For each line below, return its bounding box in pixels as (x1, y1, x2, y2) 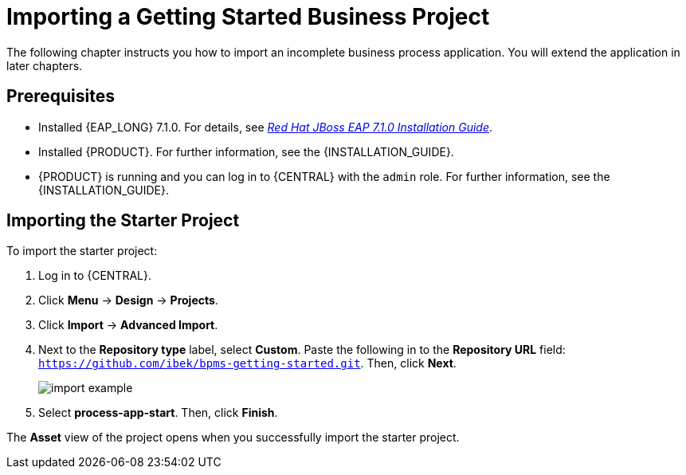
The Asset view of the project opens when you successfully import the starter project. (6, 430, 460, 445)
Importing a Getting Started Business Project (6, 3, 490, 30)
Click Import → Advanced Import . (38, 318, 218, 332)
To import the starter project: (6, 244, 158, 258)
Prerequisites (6, 86, 115, 107)
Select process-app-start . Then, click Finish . (38, 406, 278, 420)
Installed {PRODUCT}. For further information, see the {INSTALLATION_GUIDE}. (38, 144, 454, 159)
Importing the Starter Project (6, 210, 240, 231)
